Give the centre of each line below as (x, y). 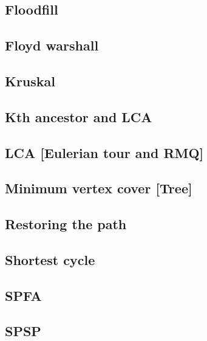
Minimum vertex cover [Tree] (99, 188)
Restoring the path (66, 224)
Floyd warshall (52, 45)
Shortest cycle (50, 259)
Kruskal (30, 81)
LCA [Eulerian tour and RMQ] (104, 152)
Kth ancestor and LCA (79, 116)
